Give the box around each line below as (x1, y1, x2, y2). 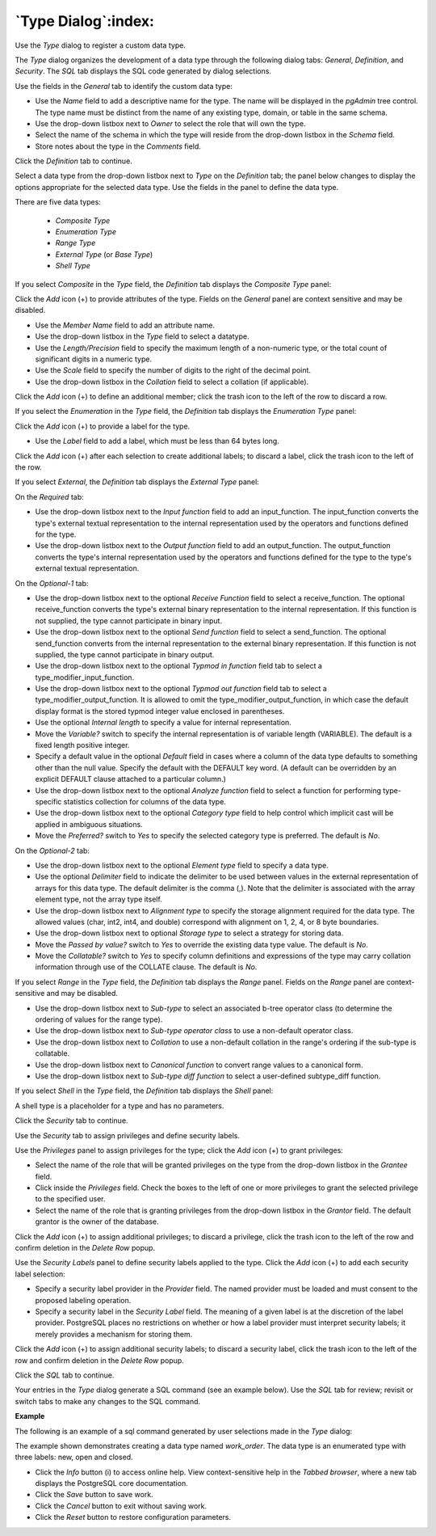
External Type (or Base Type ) (55, 249, 153, 259)
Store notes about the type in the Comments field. (35, 141, 202, 151)
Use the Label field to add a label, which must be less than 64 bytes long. (35, 437, 280, 446)
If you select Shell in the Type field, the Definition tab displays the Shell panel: (15, 1086, 274, 1095)
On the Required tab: (15, 492, 84, 501)
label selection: (15, 1269, 66, 1279)
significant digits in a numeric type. (35, 354, 153, 364)
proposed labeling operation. (35, 1295, 132, 1305)
